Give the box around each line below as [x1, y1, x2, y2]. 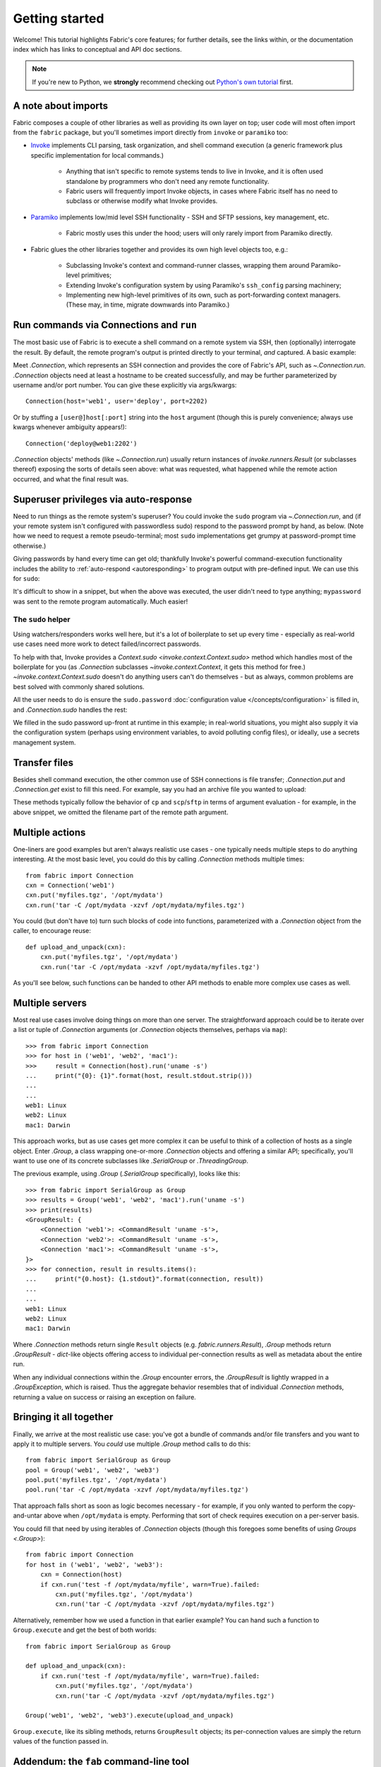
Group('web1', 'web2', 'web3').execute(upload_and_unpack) [25, 1711, 234, 1720]
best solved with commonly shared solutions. [13, 682, 145, 691]
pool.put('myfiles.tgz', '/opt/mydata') [25, 1476, 167, 1484]
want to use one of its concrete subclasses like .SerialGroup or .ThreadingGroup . [13, 1156, 248, 1166]
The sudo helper [13, 615, 71, 625]
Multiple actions [13, 826, 86, 838]
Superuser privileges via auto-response [13, 493, 193, 505]
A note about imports [13, 100, 109, 112]
